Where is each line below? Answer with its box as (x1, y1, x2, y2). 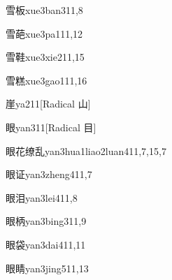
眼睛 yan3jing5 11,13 (6, 260, 89, 275)
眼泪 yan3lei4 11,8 (6, 190, 78, 205)
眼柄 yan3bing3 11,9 (6, 214, 87, 228)
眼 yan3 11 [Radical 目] (6, 119, 96, 134)
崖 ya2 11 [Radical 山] (6, 96, 91, 111)
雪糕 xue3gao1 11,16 (6, 73, 87, 87)
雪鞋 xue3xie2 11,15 (6, 50, 85, 64)
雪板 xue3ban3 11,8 (6, 3, 83, 17)
